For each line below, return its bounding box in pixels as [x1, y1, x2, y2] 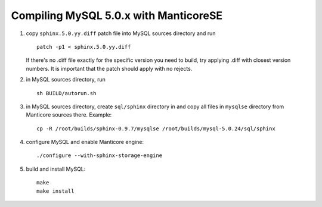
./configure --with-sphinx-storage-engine [36, 152, 163, 159]
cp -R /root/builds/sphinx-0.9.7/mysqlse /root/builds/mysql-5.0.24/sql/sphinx [36, 125, 275, 132]
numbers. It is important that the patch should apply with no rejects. [26, 65, 193, 72]
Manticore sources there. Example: [26, 111, 112, 118]
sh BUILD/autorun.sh [36, 90, 97, 96]
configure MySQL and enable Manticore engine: [26, 139, 144, 146]
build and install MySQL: [26, 165, 86, 172]
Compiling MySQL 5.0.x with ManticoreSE [11, 9, 223, 22]
